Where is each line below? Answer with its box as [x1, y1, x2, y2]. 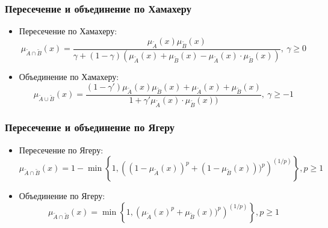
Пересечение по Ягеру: [19, 143, 104, 156]
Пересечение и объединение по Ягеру [5, 120, 175, 135]
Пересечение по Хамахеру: [19, 25, 117, 37]
